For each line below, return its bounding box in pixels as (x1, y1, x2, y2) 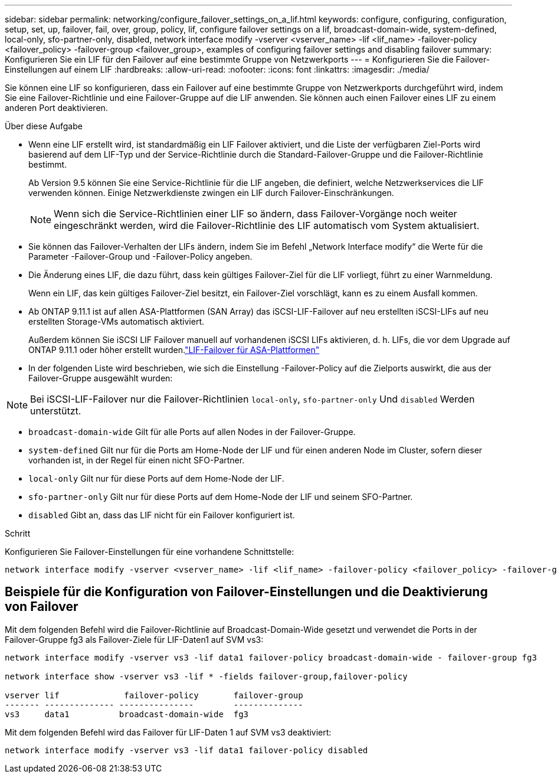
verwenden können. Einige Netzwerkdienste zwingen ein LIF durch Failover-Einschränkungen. (28, 188, 394, 198)
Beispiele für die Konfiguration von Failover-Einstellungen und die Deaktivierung (5, 584, 488, 600)
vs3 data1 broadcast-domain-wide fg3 (5, 709, 249, 719)
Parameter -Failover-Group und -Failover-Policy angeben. (28, 251, 253, 261)
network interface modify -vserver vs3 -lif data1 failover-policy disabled (5, 745, 368, 755)
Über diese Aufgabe (5, 121, 83, 131)
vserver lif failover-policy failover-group (5, 690, 303, 700)
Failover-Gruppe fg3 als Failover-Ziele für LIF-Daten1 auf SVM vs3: (5, 634, 264, 645)
